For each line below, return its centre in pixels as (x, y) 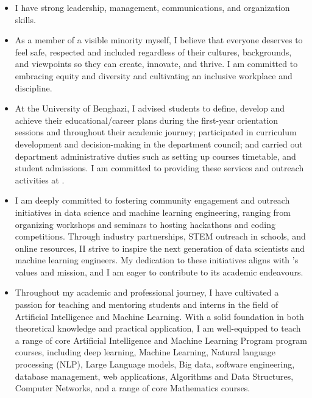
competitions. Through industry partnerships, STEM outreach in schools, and (160, 236)
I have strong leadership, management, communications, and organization (152, 7)
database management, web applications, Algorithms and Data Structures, (154, 376)
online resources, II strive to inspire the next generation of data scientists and (160, 248)
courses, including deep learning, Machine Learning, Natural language (145, 352)
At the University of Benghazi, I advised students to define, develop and (150, 108)
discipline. (34, 87)
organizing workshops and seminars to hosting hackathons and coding (145, 224)
